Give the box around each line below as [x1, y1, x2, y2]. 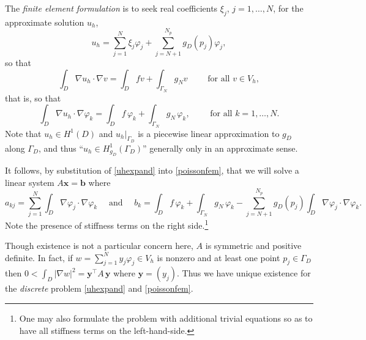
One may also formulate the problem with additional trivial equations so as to [19, 312, 313, 325]
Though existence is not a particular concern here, [5, 239, 193, 252]
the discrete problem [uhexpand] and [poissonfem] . [5, 282, 193, 295]
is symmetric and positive [205, 239, 302, 252]
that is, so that [5, 91, 61, 104]
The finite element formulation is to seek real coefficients [5, 2, 218, 14]
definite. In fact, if [5, 251, 73, 264]
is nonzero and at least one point [157, 251, 280, 264]
